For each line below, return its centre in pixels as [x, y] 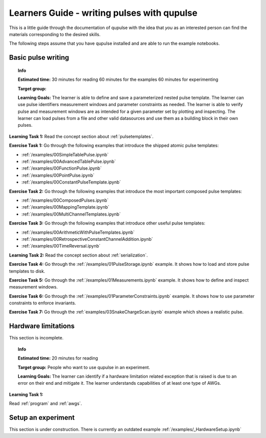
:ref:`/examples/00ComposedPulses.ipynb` [65, 200]
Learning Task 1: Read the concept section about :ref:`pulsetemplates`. [81, 136]
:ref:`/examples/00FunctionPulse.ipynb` [62, 168]
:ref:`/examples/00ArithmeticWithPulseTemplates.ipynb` [78, 232]
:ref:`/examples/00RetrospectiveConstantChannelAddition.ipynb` [87, 239]
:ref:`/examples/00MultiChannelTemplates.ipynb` [71, 214]
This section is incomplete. [36, 338]
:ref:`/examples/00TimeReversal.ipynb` [61, 246]
